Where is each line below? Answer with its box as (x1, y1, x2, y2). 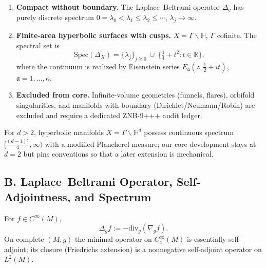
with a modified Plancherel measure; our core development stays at (45, 138, 256, 149)
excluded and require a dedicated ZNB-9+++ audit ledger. (16, 109, 202, 120)
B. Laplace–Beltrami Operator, (4, 174, 173, 189)
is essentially (186, 234, 226, 244)
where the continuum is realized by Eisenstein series (16, 61, 180, 71)
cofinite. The (217, 30, 257, 41)
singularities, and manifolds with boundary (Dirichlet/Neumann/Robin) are (16, 99, 255, 110)
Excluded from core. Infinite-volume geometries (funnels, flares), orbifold (16, 89, 255, 100)
